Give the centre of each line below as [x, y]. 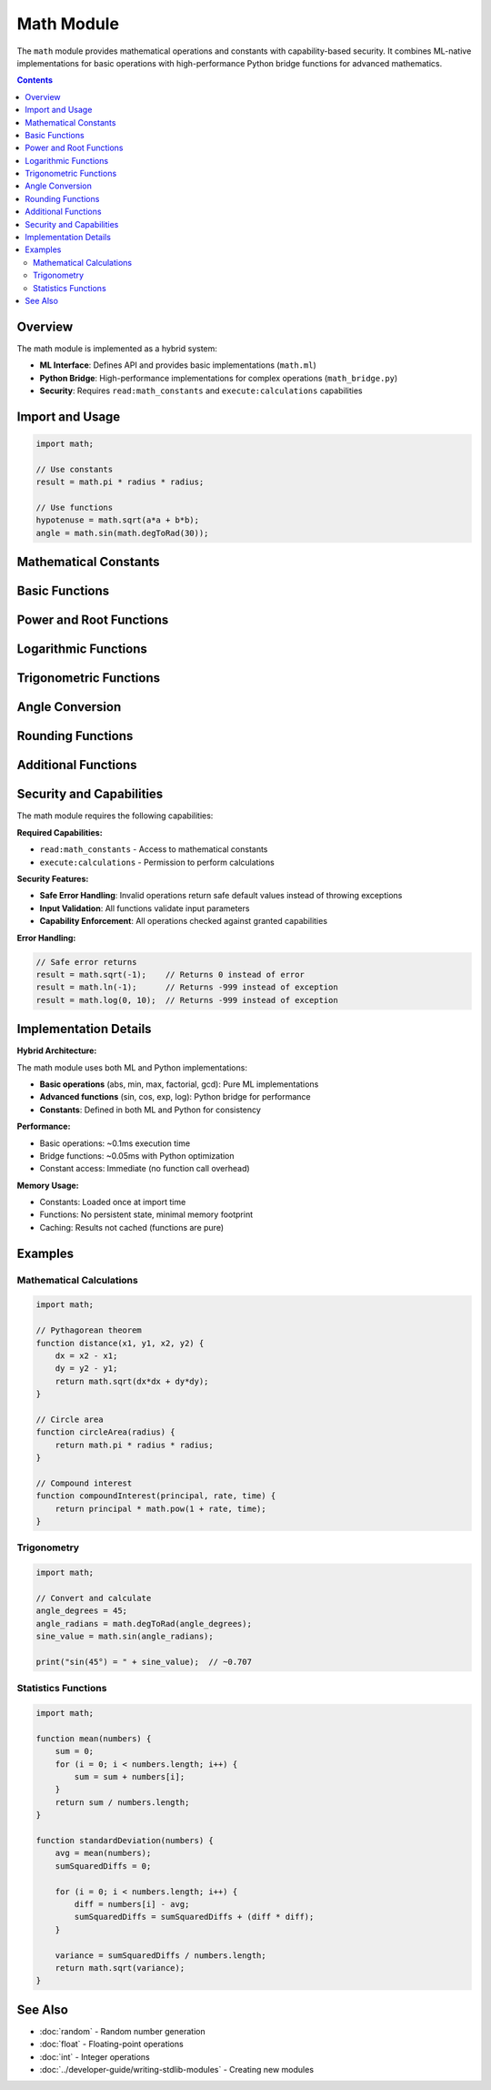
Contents [35, 80]
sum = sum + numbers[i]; [130, 1777]
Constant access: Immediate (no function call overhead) [145, 1169]
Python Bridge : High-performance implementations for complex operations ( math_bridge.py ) [219, 378]
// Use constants [75, 469]
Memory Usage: [48, 1185]
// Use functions [75, 507]
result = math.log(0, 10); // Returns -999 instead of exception [187, 1000]
